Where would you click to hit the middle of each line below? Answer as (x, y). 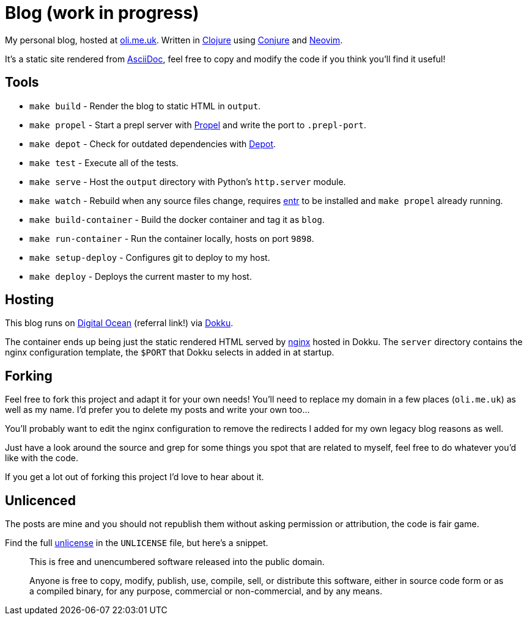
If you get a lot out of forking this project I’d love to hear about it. (135, 477)
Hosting (30, 300)
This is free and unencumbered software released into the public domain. (177, 562)
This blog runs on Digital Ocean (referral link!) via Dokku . (119, 323)
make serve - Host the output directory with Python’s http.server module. (188, 181)
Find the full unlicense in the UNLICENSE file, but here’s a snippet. (137, 543)
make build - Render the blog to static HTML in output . (145, 106)
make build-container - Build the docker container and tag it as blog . (177, 219)
